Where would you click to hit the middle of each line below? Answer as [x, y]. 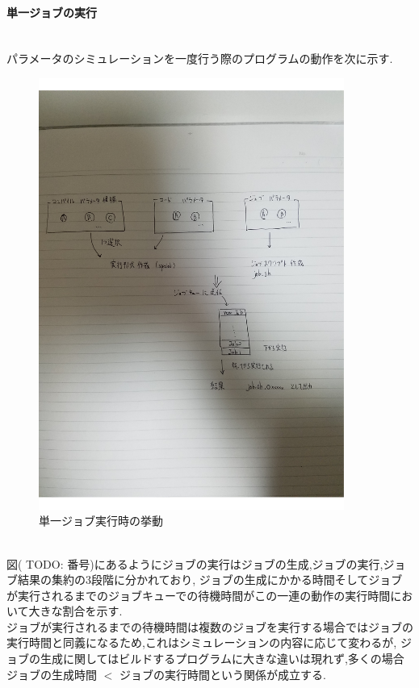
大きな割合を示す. [75, 611]
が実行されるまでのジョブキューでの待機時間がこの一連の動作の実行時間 [199, 595]
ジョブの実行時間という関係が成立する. [222, 674]
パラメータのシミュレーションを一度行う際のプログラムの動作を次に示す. [200, 58]
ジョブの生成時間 [52, 674]
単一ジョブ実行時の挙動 [101, 521]
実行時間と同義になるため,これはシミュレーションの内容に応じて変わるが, [202, 642]
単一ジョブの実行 [52, 12]
